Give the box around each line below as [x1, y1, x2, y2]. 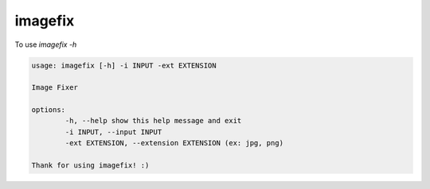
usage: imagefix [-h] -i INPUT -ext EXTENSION [31, 60, 217, 70]
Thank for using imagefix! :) [31, 161, 150, 170]
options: [31, 106, 66, 114]
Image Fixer [31, 83, 79, 92]
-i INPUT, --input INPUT [64, 127, 162, 137]
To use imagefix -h [14, 40, 77, 49]
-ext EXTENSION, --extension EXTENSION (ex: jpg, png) [64, 139, 284, 148]
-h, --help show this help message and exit [64, 116, 242, 125]
